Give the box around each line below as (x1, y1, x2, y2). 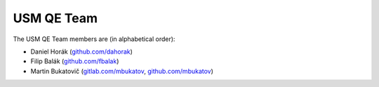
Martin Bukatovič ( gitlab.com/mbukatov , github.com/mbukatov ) (30, 67, 214, 75)
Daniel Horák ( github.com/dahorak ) (30, 47, 133, 56)
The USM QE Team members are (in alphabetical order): (13, 35, 175, 43)
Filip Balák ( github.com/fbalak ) (30, 57, 119, 65)
